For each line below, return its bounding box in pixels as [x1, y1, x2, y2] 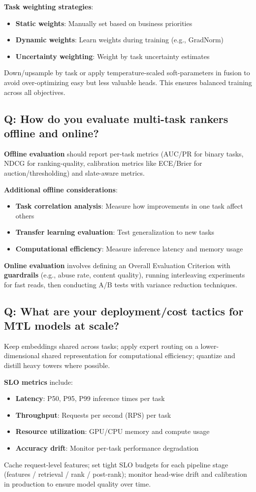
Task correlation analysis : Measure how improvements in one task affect [15, 201, 243, 211]
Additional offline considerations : [4, 184, 118, 194]
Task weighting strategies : [4, 1, 94, 11]
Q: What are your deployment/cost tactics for [4, 303, 244, 318]
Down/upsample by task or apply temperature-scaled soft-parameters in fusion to [4, 67, 250, 78]
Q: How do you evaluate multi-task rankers [4, 111, 228, 126]
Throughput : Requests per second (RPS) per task [15, 409, 171, 420]
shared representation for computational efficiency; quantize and [42, 350, 235, 361]
